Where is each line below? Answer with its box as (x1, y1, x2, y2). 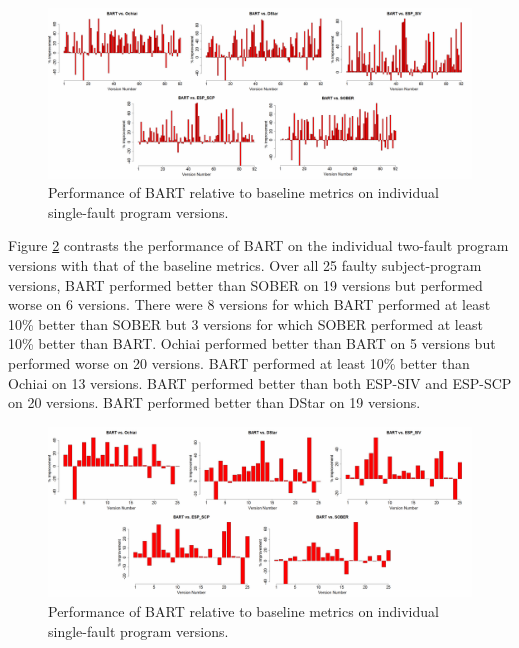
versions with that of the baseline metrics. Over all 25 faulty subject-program (8, 254, 482, 275)
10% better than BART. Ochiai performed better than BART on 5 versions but (8, 333, 496, 354)
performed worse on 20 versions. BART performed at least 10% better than (8, 352, 470, 373)
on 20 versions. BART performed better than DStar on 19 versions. (8, 392, 421, 413)
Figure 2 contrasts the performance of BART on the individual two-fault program (8, 235, 509, 256)
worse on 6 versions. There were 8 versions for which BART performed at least (8, 294, 491, 315)
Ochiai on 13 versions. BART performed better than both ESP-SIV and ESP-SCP (8, 372, 512, 393)
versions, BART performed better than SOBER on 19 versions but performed (8, 274, 483, 295)
